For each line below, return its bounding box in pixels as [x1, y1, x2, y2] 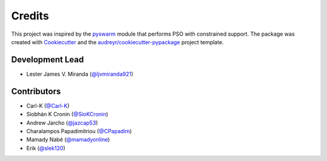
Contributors [11, 86, 61, 96]
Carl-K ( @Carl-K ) [26, 102, 70, 109]
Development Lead [11, 54, 84, 65]
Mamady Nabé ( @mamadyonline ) [26, 136, 110, 143]
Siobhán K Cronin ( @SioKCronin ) [26, 111, 108, 118]
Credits [11, 9, 50, 22]
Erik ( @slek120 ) [26, 144, 66, 151]
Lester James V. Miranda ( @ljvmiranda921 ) [26, 70, 133, 77]
